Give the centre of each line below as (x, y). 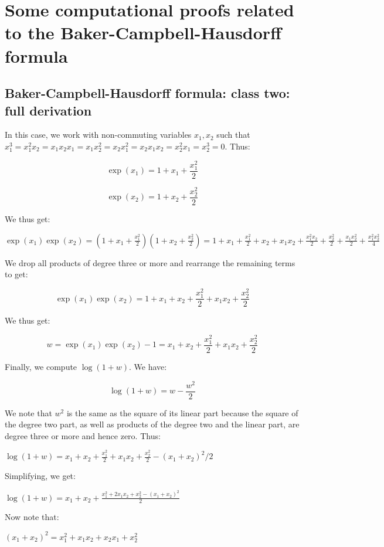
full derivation (48, 110)
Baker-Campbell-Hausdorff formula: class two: (147, 93)
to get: (16, 274)
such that (233, 135)
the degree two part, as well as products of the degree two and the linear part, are (152, 424)
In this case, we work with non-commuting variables (98, 135)
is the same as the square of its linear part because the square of (182, 412)
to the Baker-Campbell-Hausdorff (143, 33)
